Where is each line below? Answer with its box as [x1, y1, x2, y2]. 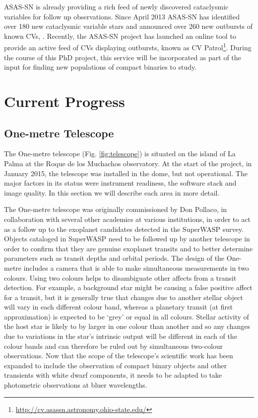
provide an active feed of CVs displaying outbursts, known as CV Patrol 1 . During [4, 41, 252, 53]
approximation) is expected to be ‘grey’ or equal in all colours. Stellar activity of [4, 311, 249, 321]
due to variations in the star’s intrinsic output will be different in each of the [4, 331, 237, 341]
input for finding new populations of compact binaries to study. [4, 62, 197, 72]
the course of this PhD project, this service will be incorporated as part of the [4, 52, 241, 62]
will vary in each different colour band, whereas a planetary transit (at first [4, 302, 233, 312]
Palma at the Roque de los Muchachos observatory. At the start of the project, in [4, 158, 252, 168]
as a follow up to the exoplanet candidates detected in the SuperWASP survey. [4, 223, 244, 234]
